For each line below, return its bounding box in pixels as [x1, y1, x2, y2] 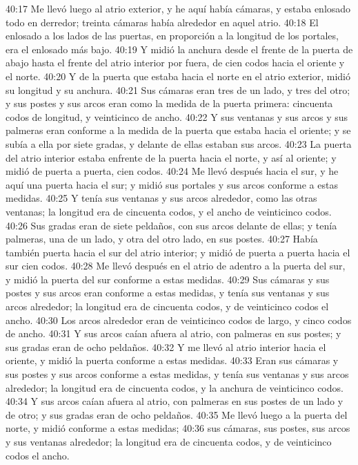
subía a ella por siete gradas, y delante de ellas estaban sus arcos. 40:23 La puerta [6, 136, 352, 151]
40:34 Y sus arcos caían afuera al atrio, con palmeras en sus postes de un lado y [6, 394, 344, 408]
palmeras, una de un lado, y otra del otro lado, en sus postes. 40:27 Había [6, 231, 318, 246]
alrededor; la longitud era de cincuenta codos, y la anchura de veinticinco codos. [6, 380, 344, 395]
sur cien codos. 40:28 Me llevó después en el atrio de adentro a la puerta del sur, [6, 258, 346, 273]
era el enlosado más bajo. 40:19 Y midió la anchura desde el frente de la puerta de [6, 41, 353, 56]
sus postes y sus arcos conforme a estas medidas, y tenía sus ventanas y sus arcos [6, 367, 349, 381]
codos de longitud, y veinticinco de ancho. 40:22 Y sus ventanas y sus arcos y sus [6, 109, 348, 124]
